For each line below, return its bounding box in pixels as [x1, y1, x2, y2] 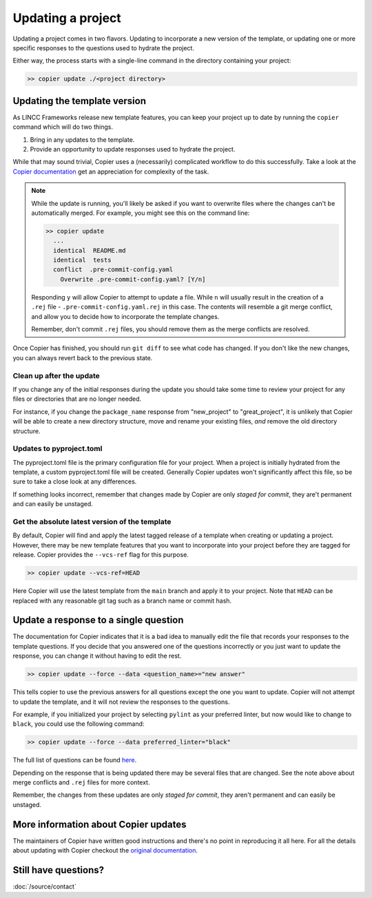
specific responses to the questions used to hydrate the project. [12, 43, 194, 52]
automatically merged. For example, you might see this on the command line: [31, 209, 250, 217]
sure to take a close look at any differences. [12, 477, 137, 485]
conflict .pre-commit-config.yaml [52, 266, 174, 273]
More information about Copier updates [12, 818, 187, 830]
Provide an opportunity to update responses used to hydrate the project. [30, 145, 236, 153]
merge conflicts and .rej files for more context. [12, 778, 150, 786]
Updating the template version [12, 95, 146, 107]
